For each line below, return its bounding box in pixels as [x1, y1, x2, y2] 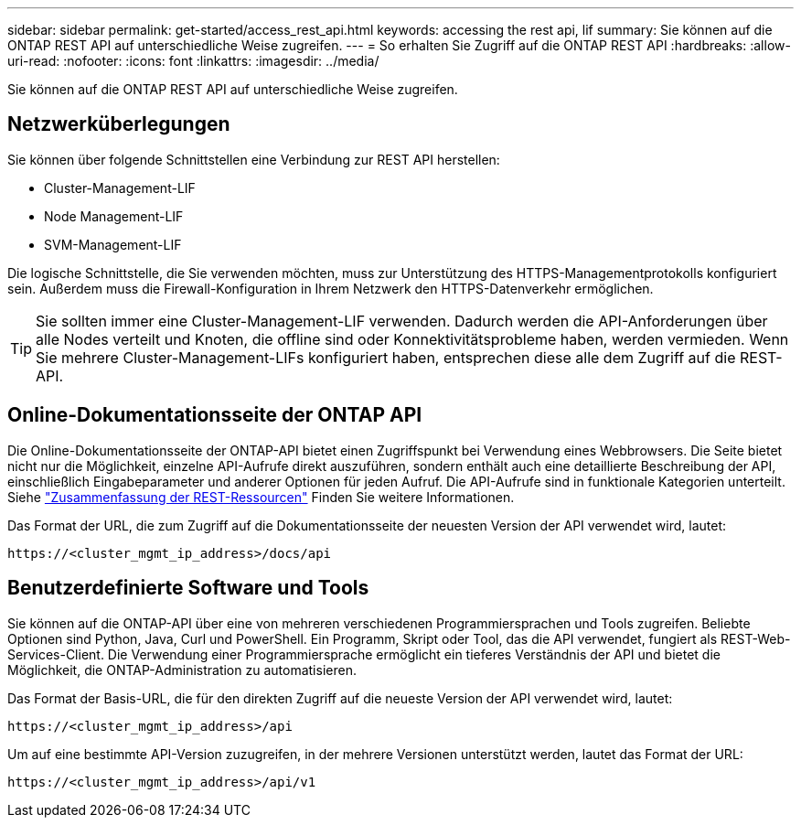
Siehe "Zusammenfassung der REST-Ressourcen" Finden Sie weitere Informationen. [7, 488, 515, 505]
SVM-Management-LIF [44, 236, 182, 252]
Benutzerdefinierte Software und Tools [7, 576, 369, 600]
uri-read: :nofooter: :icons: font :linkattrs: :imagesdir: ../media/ [7, 53, 379, 69]
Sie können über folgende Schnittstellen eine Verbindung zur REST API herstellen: [7, 151, 500, 167]
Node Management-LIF [44, 208, 184, 224]
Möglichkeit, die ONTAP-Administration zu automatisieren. [7, 661, 357, 678]
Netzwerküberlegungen [7, 112, 230, 136]
